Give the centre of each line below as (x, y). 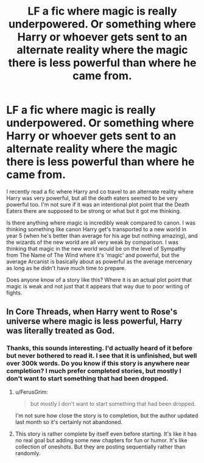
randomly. (28, 453)
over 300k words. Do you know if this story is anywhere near (98, 363)
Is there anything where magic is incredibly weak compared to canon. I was (101, 223)
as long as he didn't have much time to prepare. (66, 268)
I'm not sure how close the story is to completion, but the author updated (107, 416)
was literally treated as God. (61, 331)
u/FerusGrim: (31, 392)
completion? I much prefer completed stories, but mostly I (94, 371)
